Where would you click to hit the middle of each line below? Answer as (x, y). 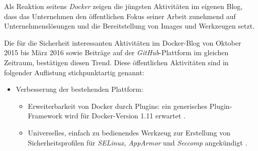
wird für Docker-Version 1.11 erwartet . (125, 116)
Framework (45, 116)
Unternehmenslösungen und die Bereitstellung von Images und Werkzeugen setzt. (130, 26)
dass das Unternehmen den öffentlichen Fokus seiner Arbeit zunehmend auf (120, 16)
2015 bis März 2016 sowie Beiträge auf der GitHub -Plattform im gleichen (116, 52)
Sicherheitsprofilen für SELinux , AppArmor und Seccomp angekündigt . (138, 142)
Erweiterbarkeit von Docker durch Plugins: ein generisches (118, 106)
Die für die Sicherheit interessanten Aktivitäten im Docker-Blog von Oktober (123, 42)
